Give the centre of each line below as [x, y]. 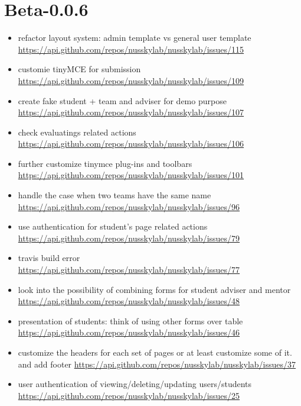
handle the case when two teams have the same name [114, 195]
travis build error [49, 258]
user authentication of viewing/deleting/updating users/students [135, 384]
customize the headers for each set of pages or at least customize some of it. [155, 352]
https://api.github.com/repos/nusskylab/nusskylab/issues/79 [129, 238]
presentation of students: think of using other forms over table [130, 320]
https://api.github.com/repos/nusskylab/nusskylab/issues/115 [131, 49]
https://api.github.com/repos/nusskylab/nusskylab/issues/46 [129, 332]
